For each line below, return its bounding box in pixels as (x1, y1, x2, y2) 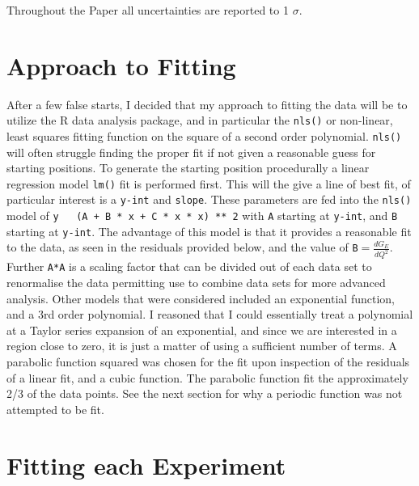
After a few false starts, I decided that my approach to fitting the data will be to (6, 95, 408, 112)
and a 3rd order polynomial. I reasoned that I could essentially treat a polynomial (6, 306, 413, 323)
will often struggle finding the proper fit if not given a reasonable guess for (6, 143, 376, 160)
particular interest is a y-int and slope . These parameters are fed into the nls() (6, 191, 412, 208)
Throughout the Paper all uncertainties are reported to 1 (6, 2, 289, 18)
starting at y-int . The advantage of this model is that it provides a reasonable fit (6, 222, 412, 239)
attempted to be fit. (6, 400, 104, 417)
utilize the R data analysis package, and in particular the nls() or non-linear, (6, 112, 393, 129)
